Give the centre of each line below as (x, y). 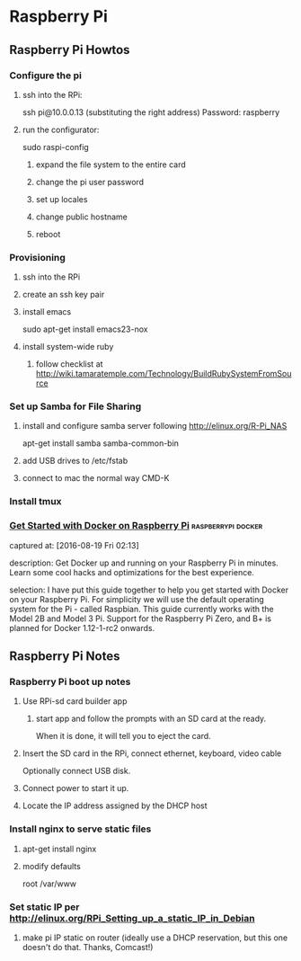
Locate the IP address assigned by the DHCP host (115, 805)
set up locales (62, 199)
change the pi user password (90, 182)
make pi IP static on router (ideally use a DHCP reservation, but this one (155, 938)
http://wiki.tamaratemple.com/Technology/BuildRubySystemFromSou (164, 374)
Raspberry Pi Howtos (70, 50)
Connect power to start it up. (75, 788)
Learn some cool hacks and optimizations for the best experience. (132, 572)
